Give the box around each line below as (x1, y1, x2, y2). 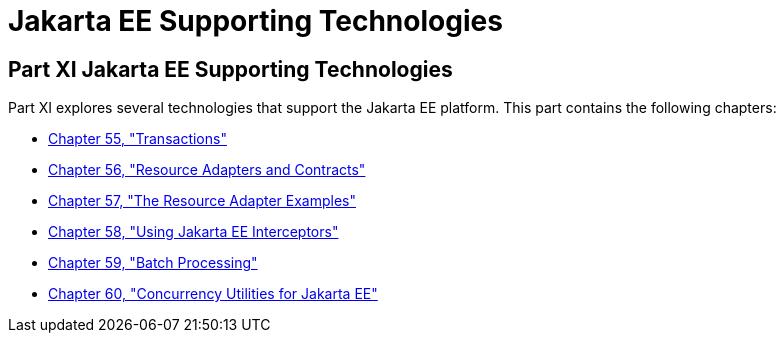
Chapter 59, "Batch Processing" (48, 254, 258, 272)
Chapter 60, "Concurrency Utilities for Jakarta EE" (48, 285, 378, 303)
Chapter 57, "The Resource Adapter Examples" (48, 192, 356, 210)
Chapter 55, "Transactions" (48, 130, 227, 148)
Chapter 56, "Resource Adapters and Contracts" (48, 161, 366, 179)
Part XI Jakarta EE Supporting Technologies (8, 56, 453, 82)
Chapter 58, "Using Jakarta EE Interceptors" (48, 223, 339, 241)
